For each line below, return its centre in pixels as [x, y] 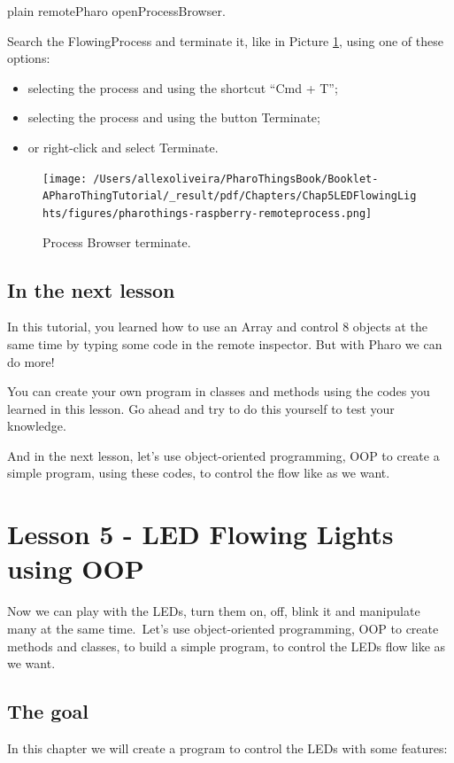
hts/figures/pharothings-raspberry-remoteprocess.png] [208, 213]
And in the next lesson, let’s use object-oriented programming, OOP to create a [223, 455]
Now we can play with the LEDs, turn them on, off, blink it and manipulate [214, 611]
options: [29, 58]
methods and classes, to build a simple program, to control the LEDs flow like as [227, 646]
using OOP [76, 568]
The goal [48, 711]
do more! [31, 361]
